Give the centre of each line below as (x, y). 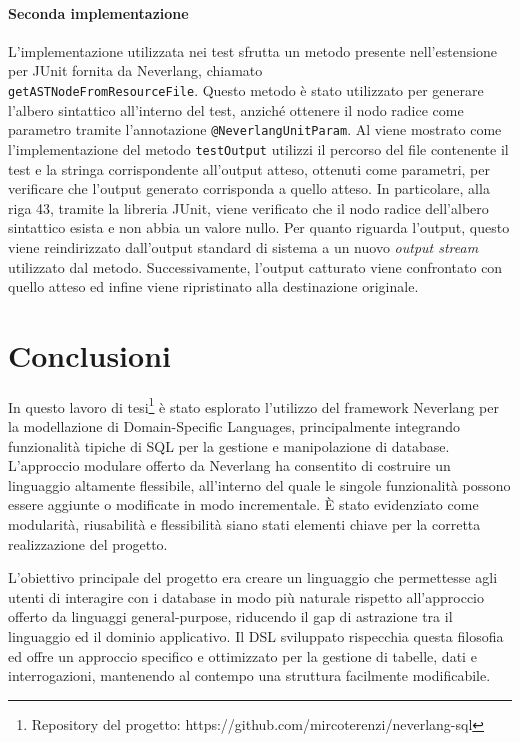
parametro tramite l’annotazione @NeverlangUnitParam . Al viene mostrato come (255, 129)
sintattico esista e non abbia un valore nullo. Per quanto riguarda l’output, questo (259, 227)
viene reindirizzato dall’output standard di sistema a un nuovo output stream (243, 246)
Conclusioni (89, 354)
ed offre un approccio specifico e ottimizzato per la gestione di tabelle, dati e (242, 655)
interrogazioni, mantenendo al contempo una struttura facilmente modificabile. (249, 675)
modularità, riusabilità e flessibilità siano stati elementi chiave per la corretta (244, 524)
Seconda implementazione (98, 12)
